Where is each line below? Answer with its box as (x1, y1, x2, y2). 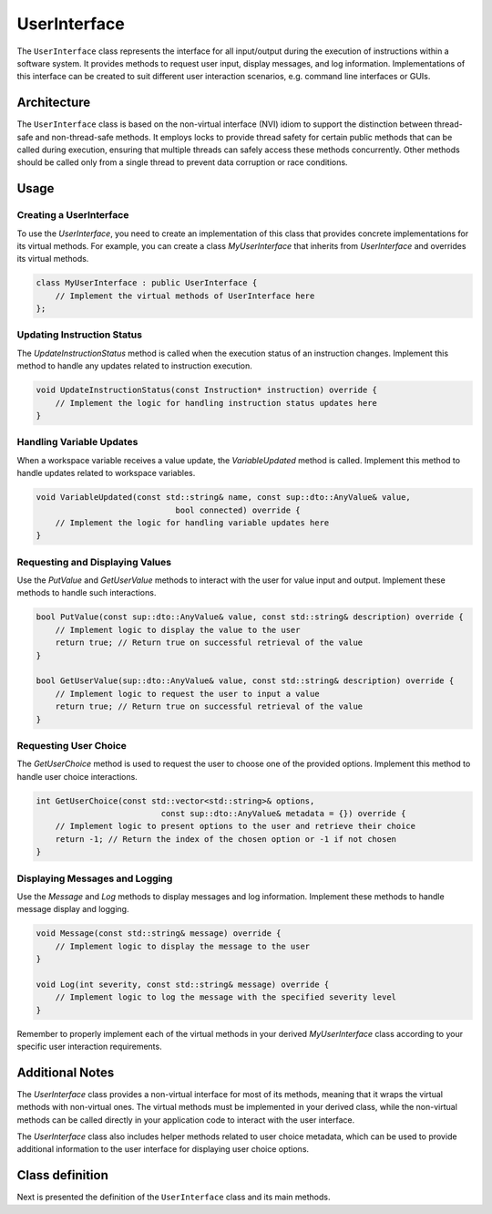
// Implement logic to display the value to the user (55, 625, 301, 635)
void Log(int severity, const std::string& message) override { (36, 979, 330, 990)
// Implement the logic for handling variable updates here (55, 517, 330, 528)
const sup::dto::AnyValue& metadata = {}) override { (160, 808, 406, 819)
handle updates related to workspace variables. (16, 468, 196, 479)
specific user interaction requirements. (16, 1041, 163, 1053)
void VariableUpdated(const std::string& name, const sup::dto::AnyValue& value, (36, 493, 412, 503)
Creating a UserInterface (16, 209, 129, 222)
